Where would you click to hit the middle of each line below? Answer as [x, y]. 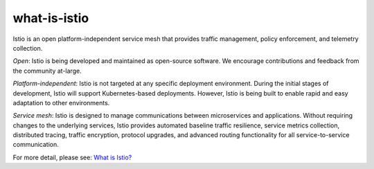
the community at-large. [47, 71]
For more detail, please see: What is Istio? [72, 157]
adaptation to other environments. [61, 103]
